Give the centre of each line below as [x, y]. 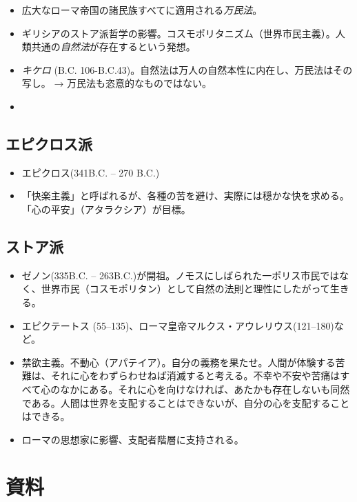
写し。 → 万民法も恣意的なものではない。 [117, 83]
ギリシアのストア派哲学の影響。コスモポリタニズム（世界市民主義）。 [178, 33]
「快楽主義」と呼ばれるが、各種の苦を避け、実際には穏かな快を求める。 [185, 195]
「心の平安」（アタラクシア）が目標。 [106, 209]
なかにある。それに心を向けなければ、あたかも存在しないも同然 [205, 389]
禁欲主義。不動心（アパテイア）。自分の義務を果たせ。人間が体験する [178, 362]
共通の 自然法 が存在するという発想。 [113, 47]
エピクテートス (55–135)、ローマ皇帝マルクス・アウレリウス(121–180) [178, 325]
